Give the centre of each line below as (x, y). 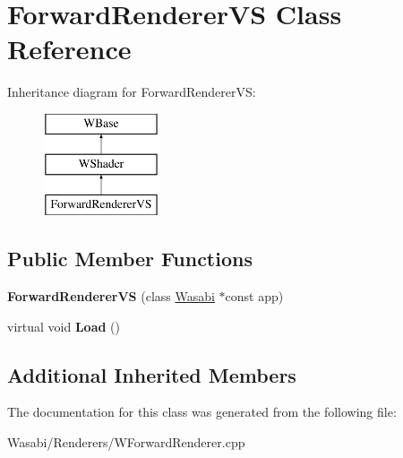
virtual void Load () (64, 326)
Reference (69, 49)
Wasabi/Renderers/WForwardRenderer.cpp (126, 442)
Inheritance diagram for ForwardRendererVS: (132, 92)
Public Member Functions (130, 259)
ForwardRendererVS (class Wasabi (111, 296)
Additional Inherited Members (152, 374)
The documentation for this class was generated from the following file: (202, 412)
